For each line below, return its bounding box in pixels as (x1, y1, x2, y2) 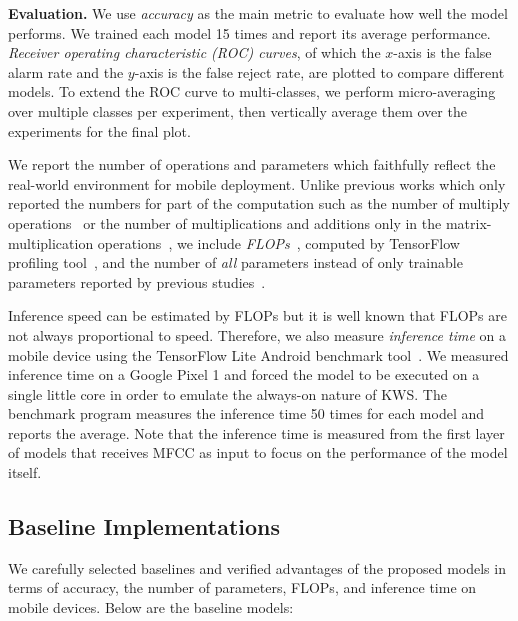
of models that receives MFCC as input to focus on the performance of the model (8, 442, 508, 463)
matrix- (445, 212, 492, 233)
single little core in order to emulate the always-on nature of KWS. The (8, 383, 447, 404)
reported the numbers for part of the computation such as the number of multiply (8, 193, 510, 214)
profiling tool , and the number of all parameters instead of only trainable (8, 252, 463, 273)
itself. (8, 462, 42, 483)
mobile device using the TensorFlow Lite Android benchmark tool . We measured (8, 344, 509, 365)
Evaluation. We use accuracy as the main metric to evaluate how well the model (8, 3, 508, 23)
